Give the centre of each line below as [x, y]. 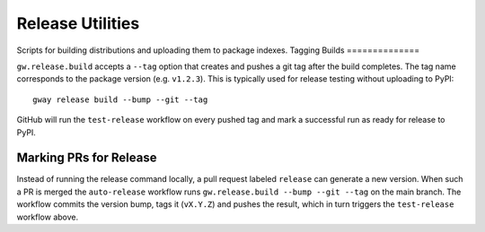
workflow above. [48, 217]
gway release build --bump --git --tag [120, 99]
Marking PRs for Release [87, 158]
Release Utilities [78, 23]
